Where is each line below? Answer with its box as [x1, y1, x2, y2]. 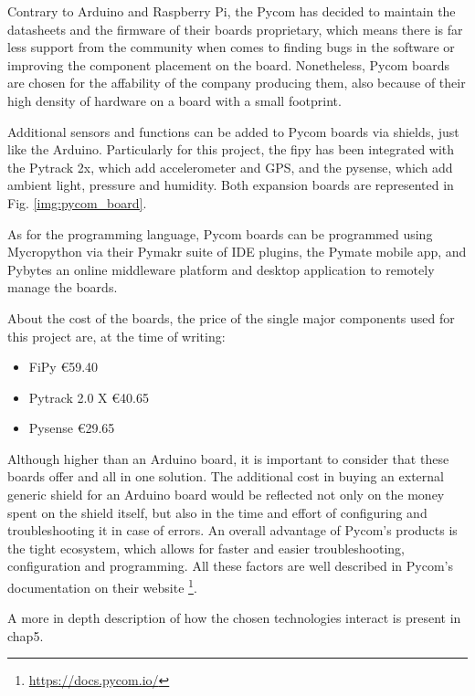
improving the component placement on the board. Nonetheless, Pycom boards [7, 55, 449, 74]
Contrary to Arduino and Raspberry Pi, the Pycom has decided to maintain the [7, 2, 456, 20]
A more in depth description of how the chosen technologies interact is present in [7, 608, 461, 627]
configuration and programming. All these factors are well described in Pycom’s [7, 556, 454, 575]
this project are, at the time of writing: [7, 326, 226, 345]
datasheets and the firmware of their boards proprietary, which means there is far [7, 19, 463, 38]
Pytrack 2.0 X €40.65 [28, 387, 149, 406]
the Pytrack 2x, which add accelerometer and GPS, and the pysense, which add [7, 157, 453, 176]
